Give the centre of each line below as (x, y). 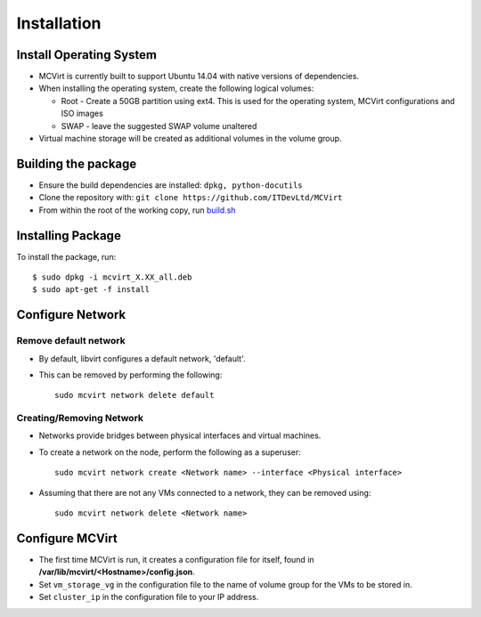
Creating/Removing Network (80, 418)
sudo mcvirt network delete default (135, 395)
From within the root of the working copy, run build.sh (137, 210)
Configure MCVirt (67, 538)
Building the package (77, 163)
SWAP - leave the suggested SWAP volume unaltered (159, 126)
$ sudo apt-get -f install (91, 290)
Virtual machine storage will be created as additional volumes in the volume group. (190, 139)
